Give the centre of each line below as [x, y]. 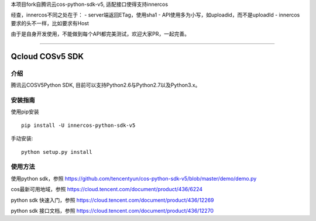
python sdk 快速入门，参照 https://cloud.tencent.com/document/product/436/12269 [112, 200]
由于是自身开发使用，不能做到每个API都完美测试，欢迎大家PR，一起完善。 [100, 34]
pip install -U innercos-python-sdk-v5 [78, 125]
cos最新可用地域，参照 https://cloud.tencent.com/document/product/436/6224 [107, 189]
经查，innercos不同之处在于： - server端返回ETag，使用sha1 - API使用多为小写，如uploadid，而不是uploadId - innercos [155, 15]
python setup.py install [57, 152]
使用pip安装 [25, 112]
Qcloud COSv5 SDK [47, 56]
